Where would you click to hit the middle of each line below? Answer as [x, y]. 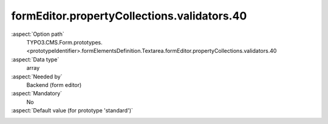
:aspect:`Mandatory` [37, 94]
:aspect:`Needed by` [37, 77]
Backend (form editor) [54, 84]
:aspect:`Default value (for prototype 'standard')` [72, 111]
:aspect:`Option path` [38, 34]
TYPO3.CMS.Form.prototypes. [64, 42]
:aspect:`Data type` [35, 59]
